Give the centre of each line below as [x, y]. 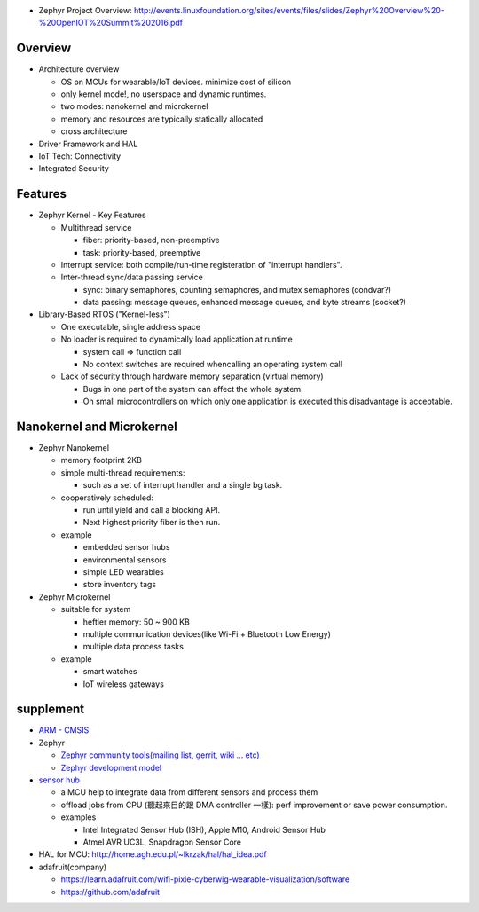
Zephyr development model [111, 767]
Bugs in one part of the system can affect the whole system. [193, 389]
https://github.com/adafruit [110, 892]
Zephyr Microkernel [75, 597]
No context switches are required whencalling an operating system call [213, 365]
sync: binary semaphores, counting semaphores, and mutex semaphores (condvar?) [237, 289]
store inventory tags [120, 585]
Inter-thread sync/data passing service [132, 277]
